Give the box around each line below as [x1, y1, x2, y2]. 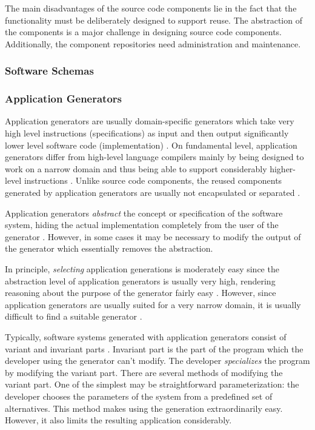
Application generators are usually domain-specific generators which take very [5, 115, 294, 127]
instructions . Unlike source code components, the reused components [24, 174, 282, 187]
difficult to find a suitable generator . [5, 310, 142, 323]
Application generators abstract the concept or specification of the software [5, 206, 283, 219]
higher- [270, 162, 296, 175]
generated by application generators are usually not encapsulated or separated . [5, 186, 300, 198]
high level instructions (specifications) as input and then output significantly [5, 127, 289, 139]
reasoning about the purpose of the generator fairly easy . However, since [5, 286, 276, 299]
